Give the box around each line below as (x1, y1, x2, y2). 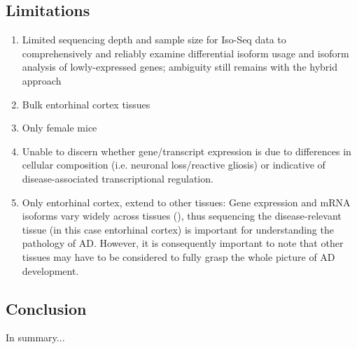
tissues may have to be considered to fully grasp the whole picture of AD (22, 249, 335, 264)
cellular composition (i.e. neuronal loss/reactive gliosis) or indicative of (22, 157, 325, 172)
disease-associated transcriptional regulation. (22, 171, 213, 185)
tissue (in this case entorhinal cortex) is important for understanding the (22, 222, 334, 236)
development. (22, 263, 79, 278)
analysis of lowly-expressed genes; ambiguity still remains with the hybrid (22, 59, 338, 74)
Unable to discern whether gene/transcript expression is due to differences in (22, 143, 351, 158)
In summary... (6, 330, 65, 345)
